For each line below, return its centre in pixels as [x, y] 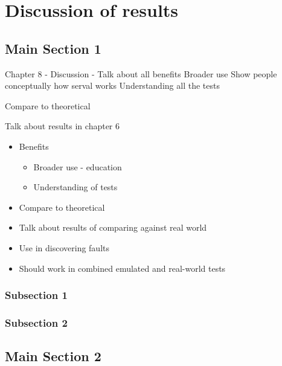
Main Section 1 [53, 48]
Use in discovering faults [64, 247]
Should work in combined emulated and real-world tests [122, 268]
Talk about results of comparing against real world [113, 227]
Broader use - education [78, 166]
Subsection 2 [36, 322]
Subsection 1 [36, 295]
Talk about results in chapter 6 [62, 126]
